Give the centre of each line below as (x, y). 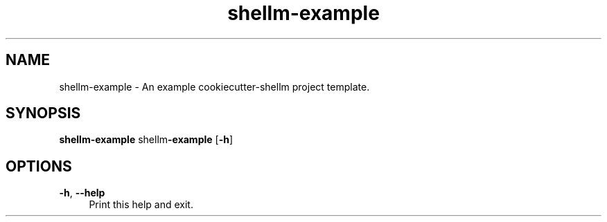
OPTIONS (39, 166)
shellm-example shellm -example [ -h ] (146, 140)
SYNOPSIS (43, 113)
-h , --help (82, 193)
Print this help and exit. (141, 205)
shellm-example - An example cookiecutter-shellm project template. (214, 86)
